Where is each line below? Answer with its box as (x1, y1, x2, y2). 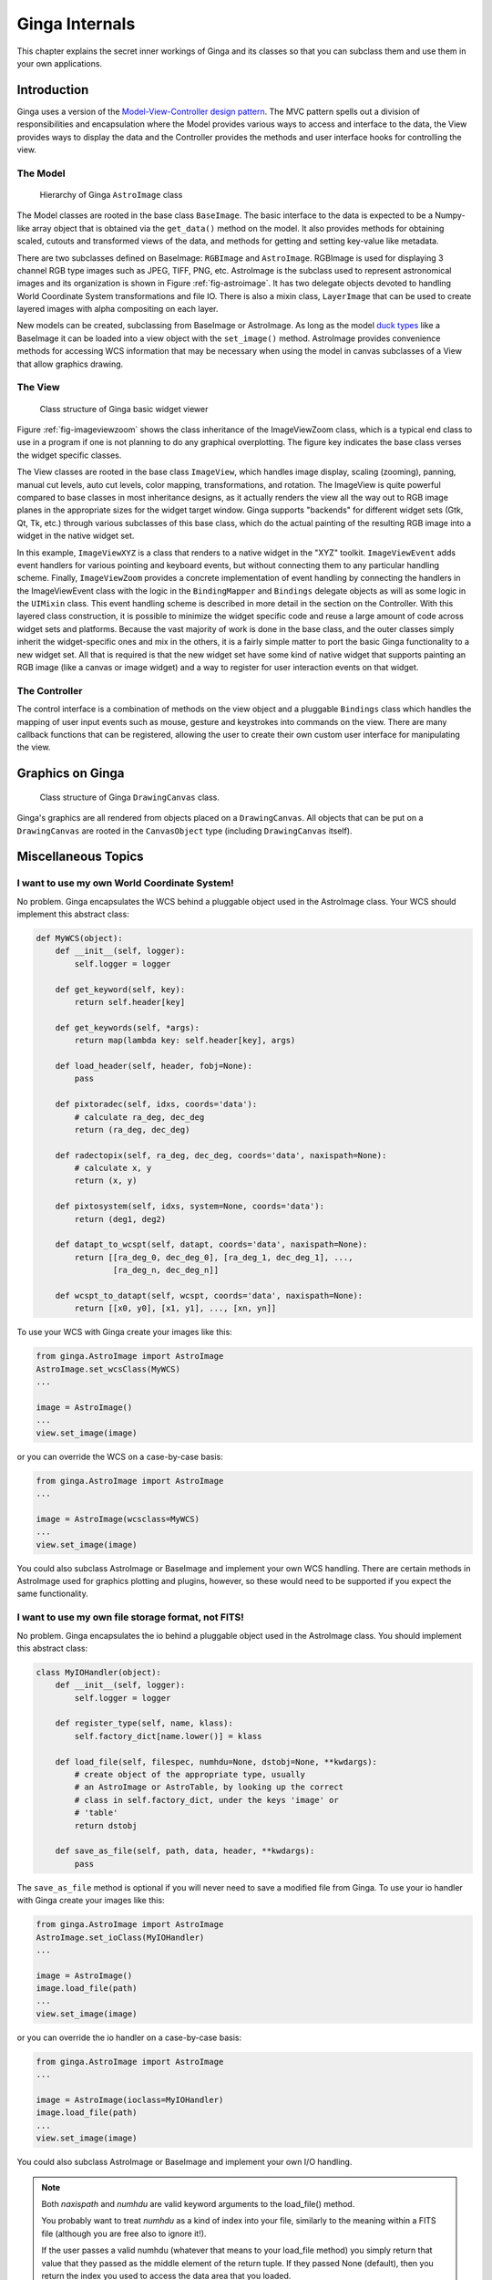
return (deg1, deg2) (74, 1214, 167, 1224)
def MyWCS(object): (36, 933, 123, 944)
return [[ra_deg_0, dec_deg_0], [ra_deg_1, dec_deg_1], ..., (74, 1252, 354, 1262)
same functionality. (16, 1588, 88, 1600)
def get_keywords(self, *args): (55, 1022, 200, 1032)
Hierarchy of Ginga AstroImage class (39, 189, 183, 200)
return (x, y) (74, 1176, 138, 1186)
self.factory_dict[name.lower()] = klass (74, 1731, 262, 1741)
